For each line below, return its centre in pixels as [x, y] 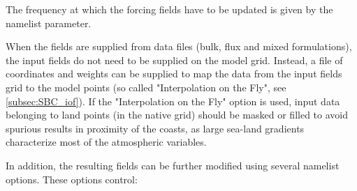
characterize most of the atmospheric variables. [106, 142]
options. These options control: [72, 179]
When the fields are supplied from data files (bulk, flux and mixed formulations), [179, 46]
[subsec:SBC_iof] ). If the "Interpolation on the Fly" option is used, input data [173, 101]
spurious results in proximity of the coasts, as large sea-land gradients [155, 128]
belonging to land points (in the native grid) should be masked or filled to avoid [177, 115]
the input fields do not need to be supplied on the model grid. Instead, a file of [174, 60]
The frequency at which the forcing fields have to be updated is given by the [169, 9]
